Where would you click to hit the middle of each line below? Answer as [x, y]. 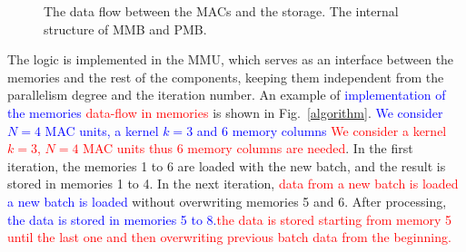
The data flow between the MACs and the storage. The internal [221, 11]
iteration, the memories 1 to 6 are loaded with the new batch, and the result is [227, 165]
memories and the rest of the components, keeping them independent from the [226, 77]
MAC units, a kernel [102, 130]
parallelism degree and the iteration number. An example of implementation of [227, 95]
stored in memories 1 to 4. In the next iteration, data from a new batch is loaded [233, 184]
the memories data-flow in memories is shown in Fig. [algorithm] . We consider [225, 112]
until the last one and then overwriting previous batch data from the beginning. [229, 237]
